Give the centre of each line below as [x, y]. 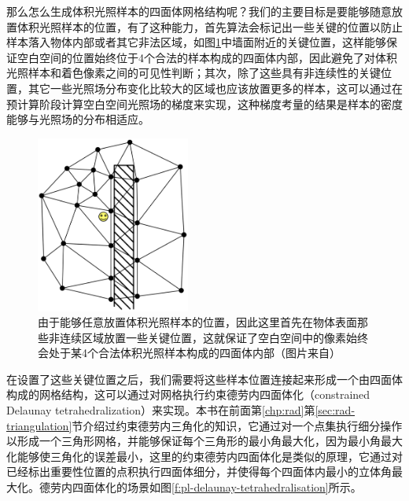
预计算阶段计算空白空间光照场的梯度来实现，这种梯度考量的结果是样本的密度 [204, 103]
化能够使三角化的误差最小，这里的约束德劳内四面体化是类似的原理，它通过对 [204, 456]
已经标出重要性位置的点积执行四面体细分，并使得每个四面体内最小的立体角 [199, 472]
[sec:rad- [335, 410]
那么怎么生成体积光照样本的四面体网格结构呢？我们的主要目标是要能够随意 [199, 11]
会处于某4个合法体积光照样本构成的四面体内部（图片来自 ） [189, 353]
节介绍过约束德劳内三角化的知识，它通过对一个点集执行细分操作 [237, 425]
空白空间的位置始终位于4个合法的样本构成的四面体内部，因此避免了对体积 [207, 57]
